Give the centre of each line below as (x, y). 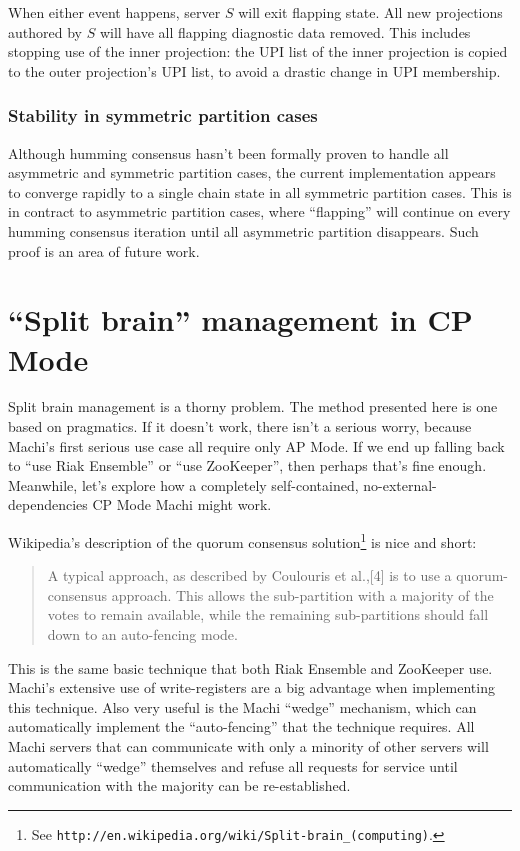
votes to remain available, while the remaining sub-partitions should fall (268, 614)
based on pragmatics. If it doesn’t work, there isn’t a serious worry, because (240, 426)
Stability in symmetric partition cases (163, 115)
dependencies (48, 504)
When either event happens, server (114, 12)
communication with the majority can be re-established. (179, 785)
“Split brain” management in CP (240, 319)
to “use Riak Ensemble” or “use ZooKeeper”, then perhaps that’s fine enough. (247, 465)
